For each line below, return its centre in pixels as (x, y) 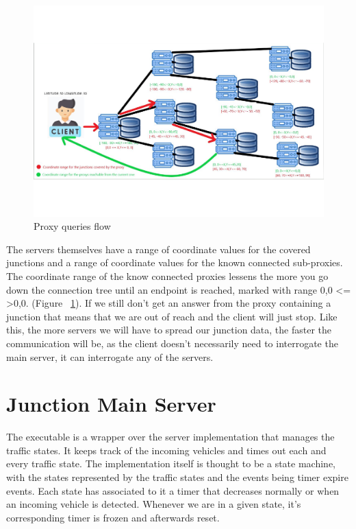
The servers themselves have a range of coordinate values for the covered (158, 249)
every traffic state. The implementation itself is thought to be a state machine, (171, 463)
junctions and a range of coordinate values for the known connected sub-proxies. (175, 262)
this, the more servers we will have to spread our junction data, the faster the (169, 330)
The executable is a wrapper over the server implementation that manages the (170, 437)
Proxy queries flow (72, 226)
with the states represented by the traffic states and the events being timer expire (177, 477)
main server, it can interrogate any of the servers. (110, 356)
